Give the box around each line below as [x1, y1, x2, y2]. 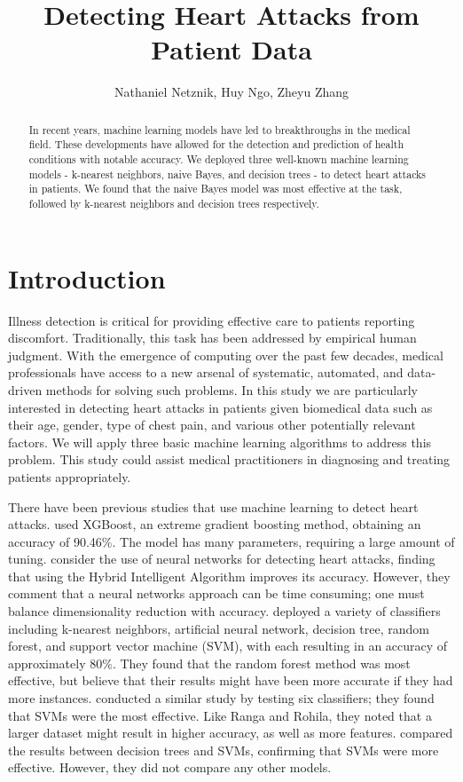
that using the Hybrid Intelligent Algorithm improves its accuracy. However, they [8, 566, 451, 585]
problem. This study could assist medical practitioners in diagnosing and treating [8, 450, 451, 469]
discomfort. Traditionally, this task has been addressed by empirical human [8, 328, 417, 347]
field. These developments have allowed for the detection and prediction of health [28, 137, 404, 152]
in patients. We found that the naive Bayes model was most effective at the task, [28, 181, 403, 196]
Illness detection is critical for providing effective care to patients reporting [8, 311, 415, 329]
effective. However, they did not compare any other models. [8, 758, 332, 777]
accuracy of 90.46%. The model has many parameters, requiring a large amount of [8, 532, 455, 550]
